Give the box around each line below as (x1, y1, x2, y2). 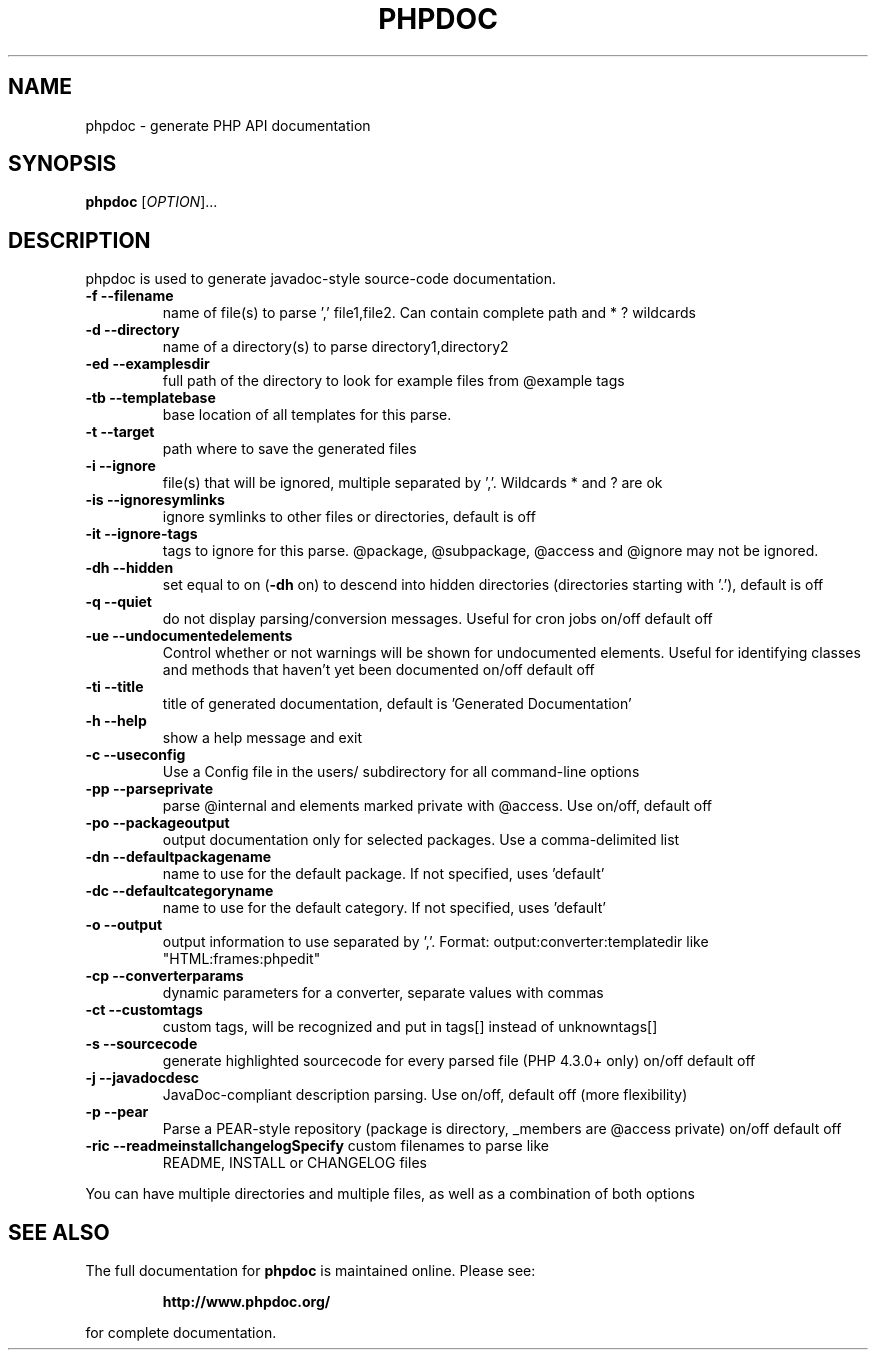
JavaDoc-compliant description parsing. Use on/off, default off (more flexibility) (162, 1086, 688, 1104)
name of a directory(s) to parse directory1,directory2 (162, 338, 509, 356)
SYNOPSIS (8, 151, 117, 177)
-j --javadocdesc (85, 1069, 200, 1087)
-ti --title (85, 678, 144, 696)
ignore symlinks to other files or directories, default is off (162, 508, 536, 526)
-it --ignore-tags (85, 525, 198, 543)
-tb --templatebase (85, 389, 216, 407)
